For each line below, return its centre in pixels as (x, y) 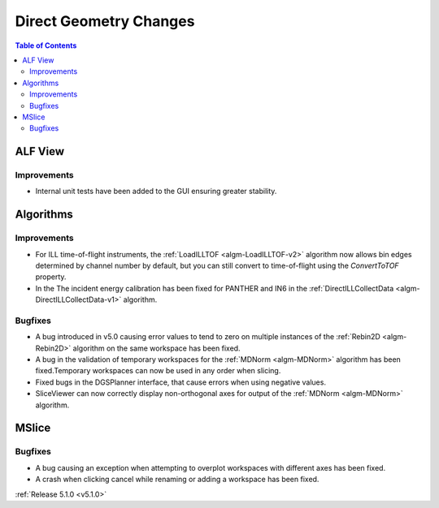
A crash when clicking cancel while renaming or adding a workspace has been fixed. (177, 480)
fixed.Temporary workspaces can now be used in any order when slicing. (158, 371)
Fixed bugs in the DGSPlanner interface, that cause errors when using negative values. (181, 382)
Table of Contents (46, 45)
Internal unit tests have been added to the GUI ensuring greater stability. (156, 192)
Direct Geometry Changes (105, 21)
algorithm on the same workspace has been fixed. (156, 348)
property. (51, 277)
